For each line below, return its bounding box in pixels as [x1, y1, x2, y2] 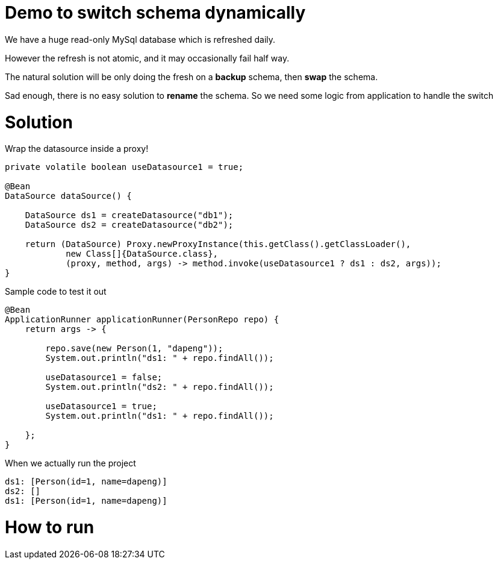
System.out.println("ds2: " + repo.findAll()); [45, 382, 274, 392]
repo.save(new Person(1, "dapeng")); [45, 343, 223, 354]
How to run [5, 517, 95, 537]
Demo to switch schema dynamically [5, 2, 306, 23]
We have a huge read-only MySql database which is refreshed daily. [5, 34, 276, 45]
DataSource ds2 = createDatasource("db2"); [25, 220, 234, 230]
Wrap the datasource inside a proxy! [5, 143, 149, 154]
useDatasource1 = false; [45, 372, 163, 383]
